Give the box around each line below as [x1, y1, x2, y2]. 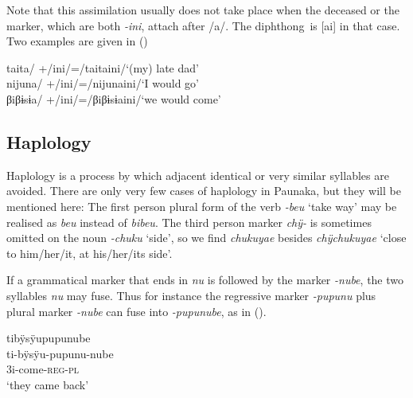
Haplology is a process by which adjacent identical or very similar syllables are [6, 166, 389, 183]
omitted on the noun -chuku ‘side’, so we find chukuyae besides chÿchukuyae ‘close [6, 229, 407, 246]
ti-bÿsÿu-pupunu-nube [6, 345, 114, 361]
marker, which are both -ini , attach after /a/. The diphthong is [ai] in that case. [6, 17, 400, 33]
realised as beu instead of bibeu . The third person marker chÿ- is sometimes [6, 213, 372, 230]
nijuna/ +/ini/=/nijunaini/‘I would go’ [6, 75, 199, 92]
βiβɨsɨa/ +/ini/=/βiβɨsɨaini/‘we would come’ [6, 90, 221, 107]
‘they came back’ [6, 376, 89, 392]
